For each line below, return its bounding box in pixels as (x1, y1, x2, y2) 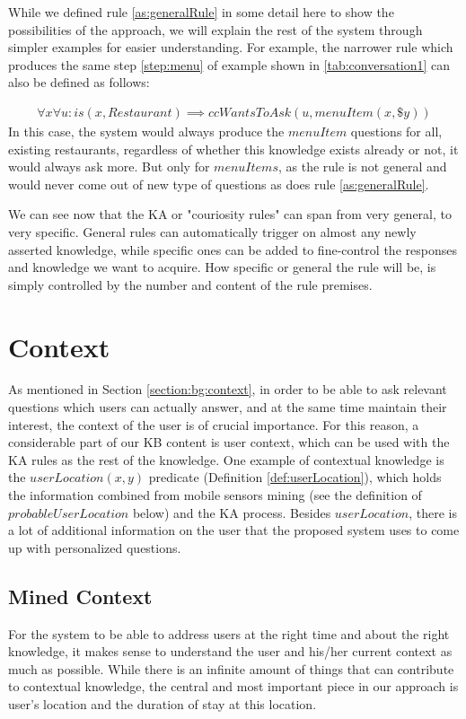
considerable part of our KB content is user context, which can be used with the (8, 433, 450, 452)
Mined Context (8, 582, 153, 609)
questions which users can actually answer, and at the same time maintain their (8, 398, 447, 416)
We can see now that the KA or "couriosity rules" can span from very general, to (8, 205, 452, 224)
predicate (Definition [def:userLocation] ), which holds (148, 468, 442, 487)
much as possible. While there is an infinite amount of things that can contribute (8, 659, 454, 678)
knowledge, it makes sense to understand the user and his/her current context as (8, 642, 453, 661)
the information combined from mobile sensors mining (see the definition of (8, 486, 422, 504)
